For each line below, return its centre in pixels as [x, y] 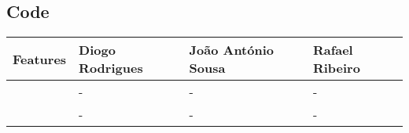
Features [40, 59]
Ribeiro [336, 68]
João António [231, 50]
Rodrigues [111, 68]
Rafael [333, 50]
